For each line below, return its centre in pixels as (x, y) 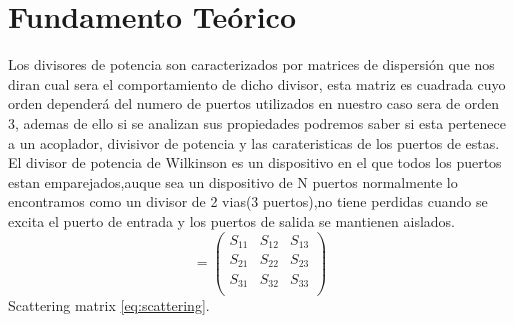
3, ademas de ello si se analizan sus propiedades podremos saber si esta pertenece (257, 122)
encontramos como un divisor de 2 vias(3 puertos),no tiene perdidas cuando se (248, 201)
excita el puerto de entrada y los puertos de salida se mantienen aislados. (231, 220)
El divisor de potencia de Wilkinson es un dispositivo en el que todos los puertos (255, 162)
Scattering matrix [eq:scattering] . (109, 305)
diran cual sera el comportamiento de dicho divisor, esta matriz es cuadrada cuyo (257, 83)
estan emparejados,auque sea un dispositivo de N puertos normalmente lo (233, 181)
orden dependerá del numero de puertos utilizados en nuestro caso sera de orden (254, 103)
